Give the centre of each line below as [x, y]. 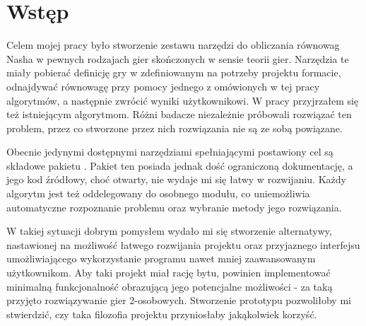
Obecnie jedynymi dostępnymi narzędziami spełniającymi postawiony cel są [170, 152]
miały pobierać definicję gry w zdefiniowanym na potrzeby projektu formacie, [174, 72]
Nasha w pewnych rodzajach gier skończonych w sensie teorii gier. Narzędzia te [178, 58]
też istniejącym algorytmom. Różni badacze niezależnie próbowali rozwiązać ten [179, 114]
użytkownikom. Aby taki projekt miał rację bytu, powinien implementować [169, 273]
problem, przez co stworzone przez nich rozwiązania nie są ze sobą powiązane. [175, 128]
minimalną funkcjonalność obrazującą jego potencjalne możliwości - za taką [170, 286]
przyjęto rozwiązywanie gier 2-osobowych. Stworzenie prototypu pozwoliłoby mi [179, 300]
